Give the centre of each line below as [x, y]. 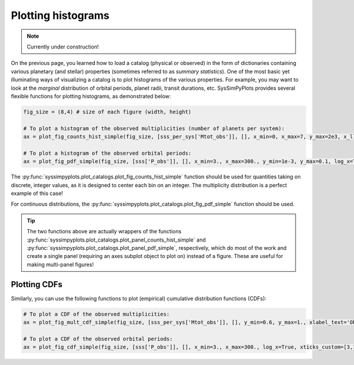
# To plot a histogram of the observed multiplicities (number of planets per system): [154, 128]
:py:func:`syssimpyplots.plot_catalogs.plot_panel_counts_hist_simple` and [116, 240]
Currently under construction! [63, 47]
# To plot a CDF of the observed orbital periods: [98, 339]
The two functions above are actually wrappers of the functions [104, 232]
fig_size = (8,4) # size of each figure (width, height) [107, 112]
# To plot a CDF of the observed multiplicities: [96, 314]
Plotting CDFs [37, 284]
